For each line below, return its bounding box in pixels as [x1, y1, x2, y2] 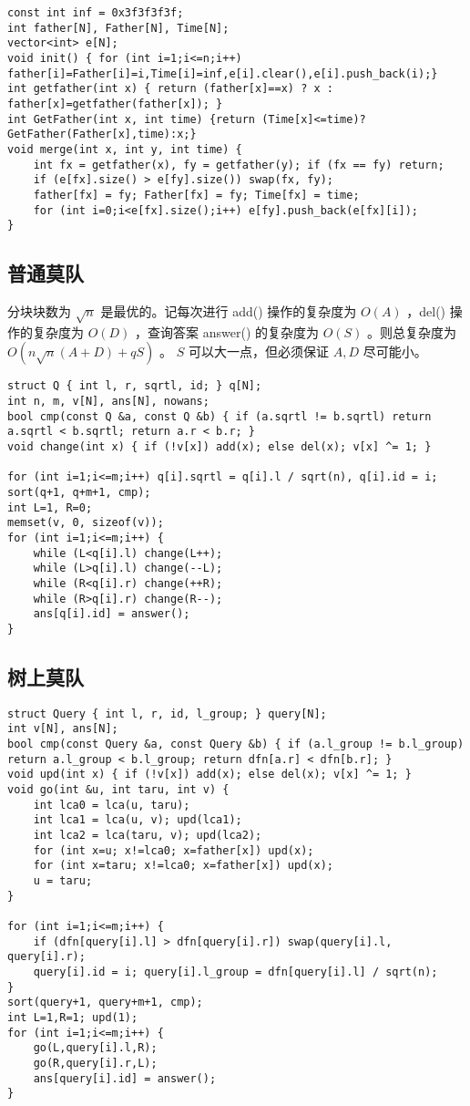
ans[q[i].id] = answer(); [33, 607, 190, 621]
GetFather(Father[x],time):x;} [7, 128, 197, 141]
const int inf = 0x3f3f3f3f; [7, 6, 184, 19]
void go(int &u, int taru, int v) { [7, 783, 230, 797]
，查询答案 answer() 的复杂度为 [135, 322, 320, 341]
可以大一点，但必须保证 [188, 342, 329, 361]
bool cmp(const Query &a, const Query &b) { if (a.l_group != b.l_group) [7, 738, 465, 751]
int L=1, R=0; [7, 501, 93, 514]
